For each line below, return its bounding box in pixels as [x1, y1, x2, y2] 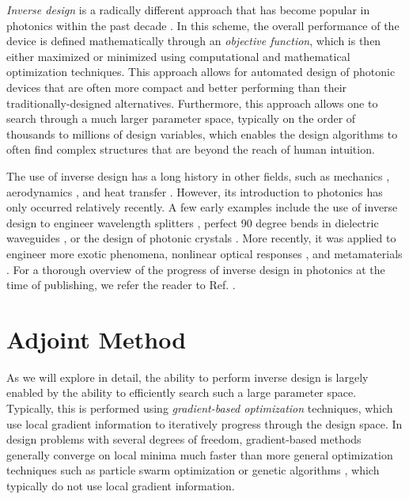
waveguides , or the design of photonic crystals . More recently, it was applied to [6, 230, 396, 246]
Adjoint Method [6, 322, 187, 355]
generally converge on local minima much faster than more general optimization [6, 446, 393, 463]
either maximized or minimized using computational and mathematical [6, 48, 350, 64]
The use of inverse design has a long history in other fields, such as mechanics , [6, 167, 390, 184]
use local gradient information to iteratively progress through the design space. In [6, 415, 403, 432]
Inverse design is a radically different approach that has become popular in [6, 2, 370, 17]
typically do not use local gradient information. [6, 477, 235, 493]
